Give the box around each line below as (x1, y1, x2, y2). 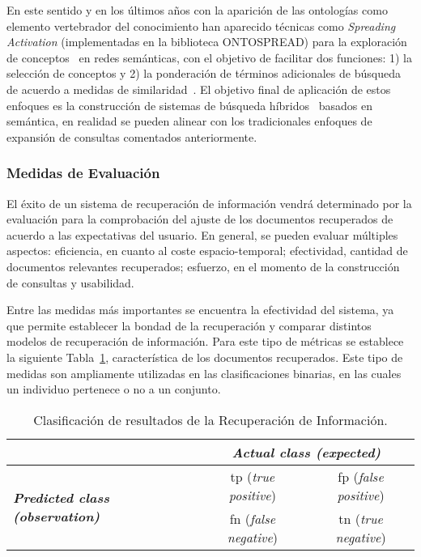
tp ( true (230, 466, 275, 486)
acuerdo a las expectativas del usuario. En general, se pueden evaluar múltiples (6, 226, 398, 243)
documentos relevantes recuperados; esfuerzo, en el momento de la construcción (6, 257, 400, 274)
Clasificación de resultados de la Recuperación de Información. (33, 410, 388, 429)
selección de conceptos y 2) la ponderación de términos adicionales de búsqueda (6, 65, 401, 82)
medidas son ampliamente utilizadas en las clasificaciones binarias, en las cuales (6, 364, 402, 381)
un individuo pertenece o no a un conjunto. (6, 381, 221, 398)
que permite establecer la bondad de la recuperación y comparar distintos (6, 317, 372, 334)
